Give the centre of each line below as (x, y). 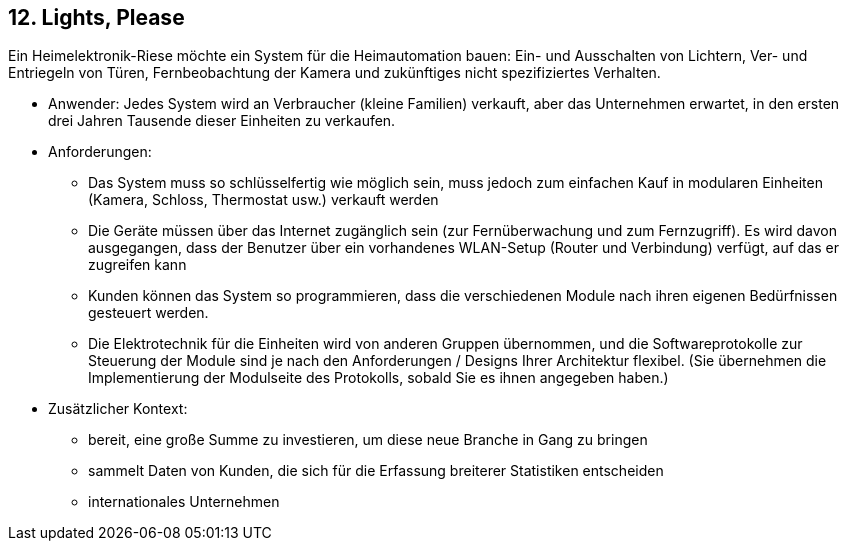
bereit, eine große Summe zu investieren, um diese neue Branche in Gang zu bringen (368, 440)
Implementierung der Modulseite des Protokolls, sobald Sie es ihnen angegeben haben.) (378, 378)
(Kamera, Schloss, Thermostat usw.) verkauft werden (263, 200)
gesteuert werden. (148, 313)
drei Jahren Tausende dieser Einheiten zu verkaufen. (222, 121)
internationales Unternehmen (184, 502)
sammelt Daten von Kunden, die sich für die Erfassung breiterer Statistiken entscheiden (376, 471)
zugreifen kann (137, 265)
